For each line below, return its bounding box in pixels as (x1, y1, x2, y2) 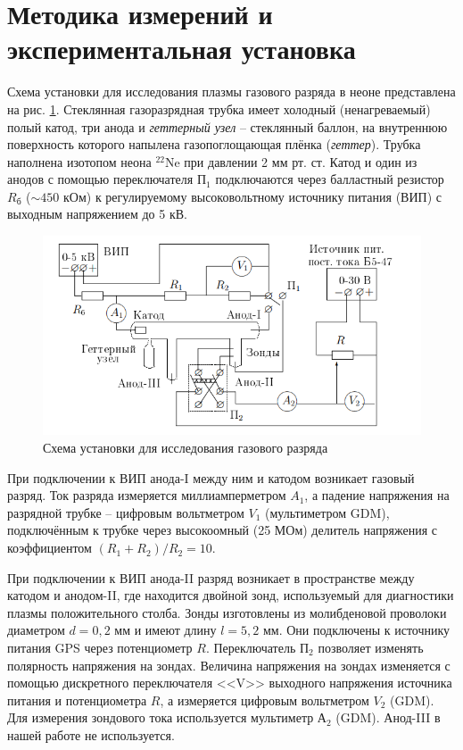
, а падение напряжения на (304, 486, 450, 504)
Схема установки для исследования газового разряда (43, 438, 328, 457)
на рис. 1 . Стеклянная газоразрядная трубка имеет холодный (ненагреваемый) (7, 99, 431, 118)
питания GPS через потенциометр (7, 638, 193, 657)
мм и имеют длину (114, 621, 217, 639)
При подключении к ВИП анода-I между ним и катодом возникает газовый (7, 468, 415, 487)
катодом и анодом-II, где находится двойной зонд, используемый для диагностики (7, 586, 454, 604)
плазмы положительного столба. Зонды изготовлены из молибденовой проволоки (7, 603, 447, 621)
